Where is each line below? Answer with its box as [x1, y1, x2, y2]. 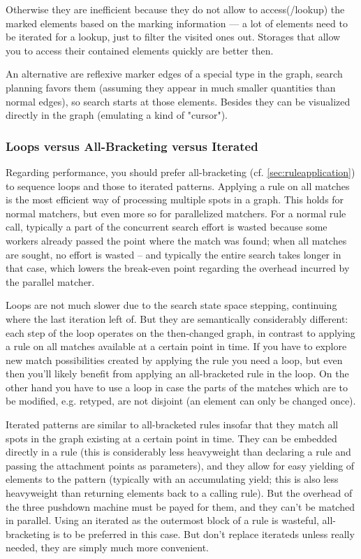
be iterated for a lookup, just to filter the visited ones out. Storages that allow [6, 29, 341, 44]
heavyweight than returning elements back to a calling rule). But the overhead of [6, 486, 353, 500]
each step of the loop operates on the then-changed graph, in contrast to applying [6, 325, 355, 340]
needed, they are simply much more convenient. [6, 540, 209, 555]
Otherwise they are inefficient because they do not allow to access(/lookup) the [6, 2, 345, 16]
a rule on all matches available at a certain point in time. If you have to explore [6, 339, 347, 354]
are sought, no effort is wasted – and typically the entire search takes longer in [6, 247, 341, 261]
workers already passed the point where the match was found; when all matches [6, 233, 347, 247]
